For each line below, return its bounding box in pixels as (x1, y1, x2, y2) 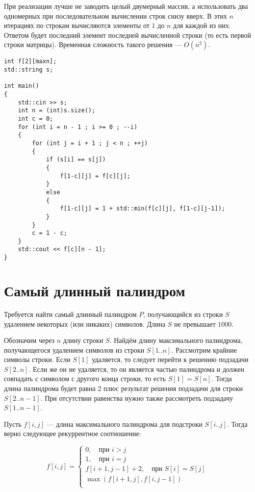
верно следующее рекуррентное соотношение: (4, 428, 141, 439)
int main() (4, 82, 39, 90)
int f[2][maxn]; (4, 58, 57, 65)
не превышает (174, 318, 216, 329)
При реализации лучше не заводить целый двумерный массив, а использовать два (4, 1, 248, 11)
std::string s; (4, 66, 53, 74)
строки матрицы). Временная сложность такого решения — (4, 39, 182, 50)
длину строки (63, 335, 103, 345)
